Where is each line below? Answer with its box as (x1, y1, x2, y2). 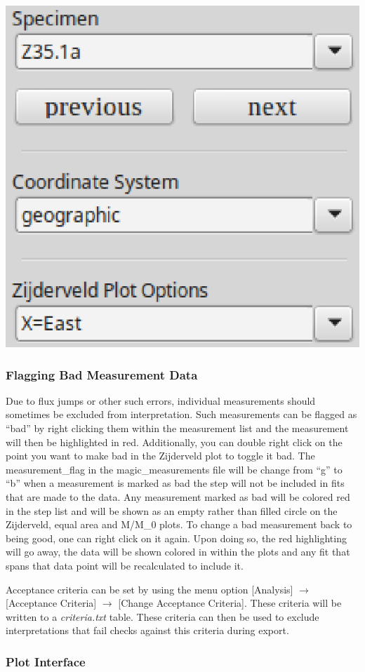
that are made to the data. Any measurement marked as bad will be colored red (6, 490, 350, 504)
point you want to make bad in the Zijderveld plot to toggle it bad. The (6, 448, 315, 463)
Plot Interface (6, 652, 86, 670)
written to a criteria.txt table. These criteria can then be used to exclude (6, 609, 319, 624)
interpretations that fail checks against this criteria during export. (6, 623, 289, 638)
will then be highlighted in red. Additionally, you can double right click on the (6, 434, 343, 449)
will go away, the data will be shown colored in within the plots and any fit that (6, 544, 350, 559)
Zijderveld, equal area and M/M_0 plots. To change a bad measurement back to (6, 517, 352, 532)
